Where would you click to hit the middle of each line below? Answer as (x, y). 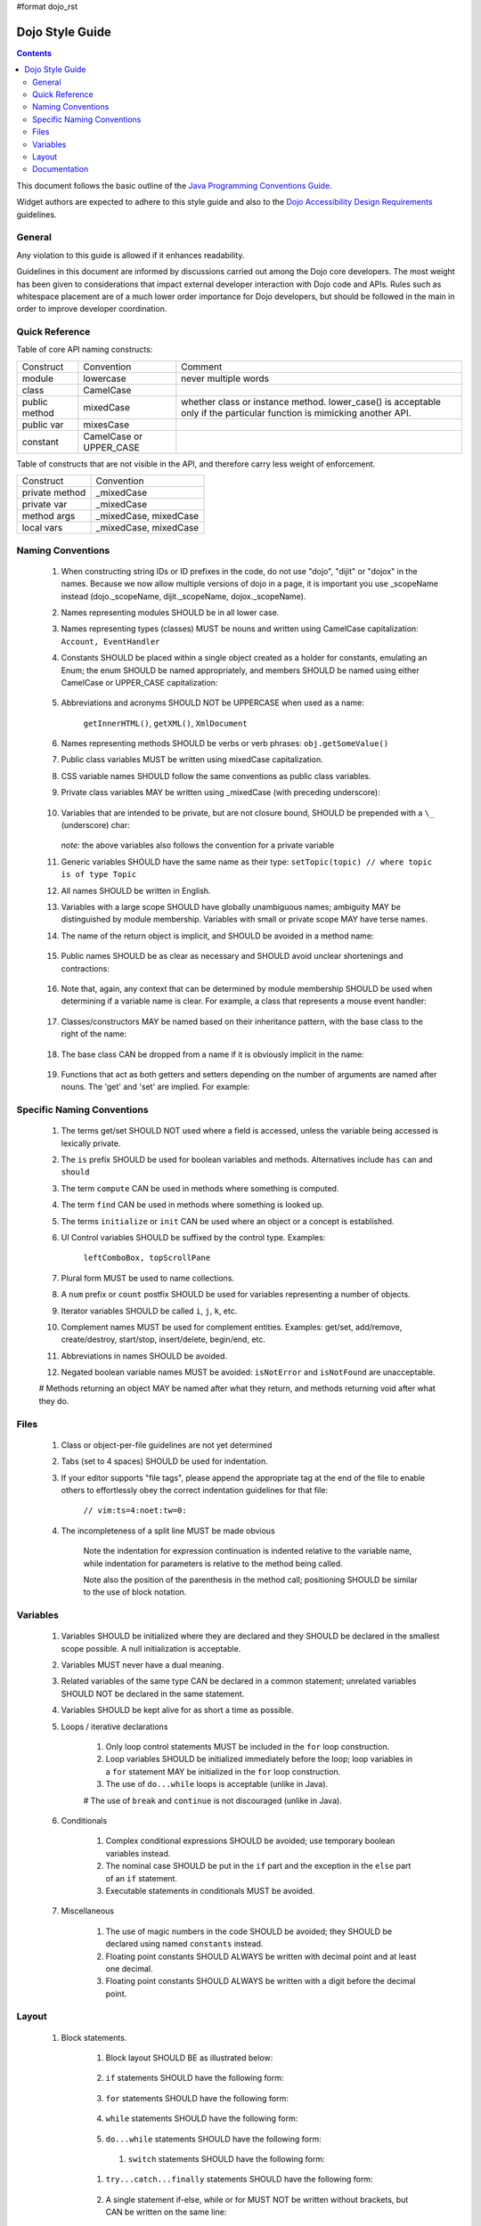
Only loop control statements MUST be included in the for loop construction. (248, 1747)
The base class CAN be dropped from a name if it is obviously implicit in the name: (212, 1054)
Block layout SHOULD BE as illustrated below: (189, 2058)
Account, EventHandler (110, 642)
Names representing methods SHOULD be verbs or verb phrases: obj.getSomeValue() (225, 743)
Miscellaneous (88, 1911)
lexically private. (91, 1143)
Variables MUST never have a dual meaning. (143, 1665)
